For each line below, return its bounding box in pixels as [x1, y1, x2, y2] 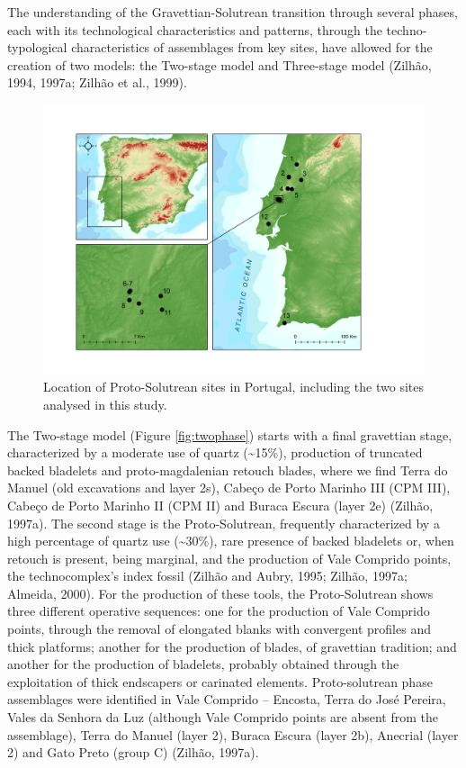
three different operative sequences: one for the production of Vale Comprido [7, 601, 430, 620]
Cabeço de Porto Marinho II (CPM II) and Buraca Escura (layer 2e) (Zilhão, [7, 495, 434, 514]
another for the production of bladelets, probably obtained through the [7, 655, 399, 673]
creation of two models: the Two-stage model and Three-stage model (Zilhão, [7, 55, 432, 74]
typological [7, 38, 67, 57]
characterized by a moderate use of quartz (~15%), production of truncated [7, 443, 423, 462]
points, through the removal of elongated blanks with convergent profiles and [7, 619, 431, 638]
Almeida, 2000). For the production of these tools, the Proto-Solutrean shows [7, 583, 434, 602]
